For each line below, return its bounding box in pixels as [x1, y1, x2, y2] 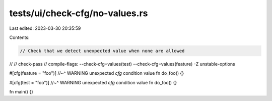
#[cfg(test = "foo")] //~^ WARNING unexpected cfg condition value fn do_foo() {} [9, 79, 177, 85]
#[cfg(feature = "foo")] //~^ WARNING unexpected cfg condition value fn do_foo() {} [9, 70, 184, 76]
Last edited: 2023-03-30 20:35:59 [9, 25, 81, 31]
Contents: [9, 34, 30, 40]
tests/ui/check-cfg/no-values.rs [9, 8, 148, 19]
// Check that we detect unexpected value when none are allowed [20, 48, 185, 54]
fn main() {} [9, 89, 34, 95]
